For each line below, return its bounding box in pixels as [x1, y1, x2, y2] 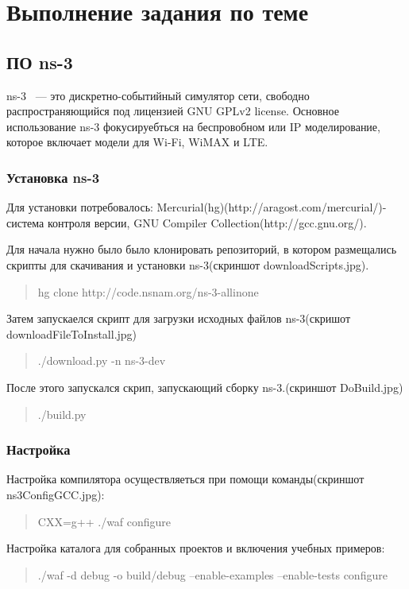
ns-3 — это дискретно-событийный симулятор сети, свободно [6, 87, 310, 103]
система [6, 214, 44, 231]
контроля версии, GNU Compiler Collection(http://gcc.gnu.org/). [47, 214, 367, 231]
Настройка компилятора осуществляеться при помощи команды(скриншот [6, 471, 365, 487]
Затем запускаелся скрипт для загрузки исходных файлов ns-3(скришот [6, 310, 351, 327]
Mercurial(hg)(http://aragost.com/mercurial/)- [156, 199, 387, 215]
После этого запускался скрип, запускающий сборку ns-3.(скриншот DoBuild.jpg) [6, 378, 403, 395]
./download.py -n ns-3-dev [37, 352, 166, 369]
